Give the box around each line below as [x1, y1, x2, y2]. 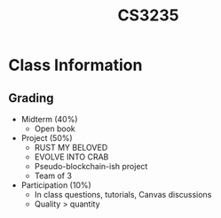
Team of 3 [34, 170, 73, 181]
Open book [34, 123, 76, 134]
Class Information [8, 55, 143, 75]
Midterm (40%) [20, 114, 78, 124]
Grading [8, 90, 54, 105]
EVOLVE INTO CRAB [34, 152, 109, 162]
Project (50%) [20, 133, 73, 143]
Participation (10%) [20, 180, 92, 191]
